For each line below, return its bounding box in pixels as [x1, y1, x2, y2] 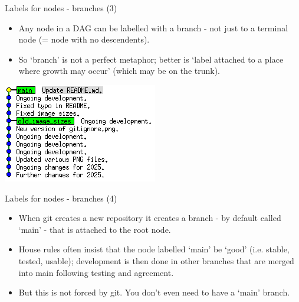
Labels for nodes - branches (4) [5, 191, 117, 204]
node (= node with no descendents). [18, 33, 150, 46]
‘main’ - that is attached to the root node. [18, 223, 171, 235]
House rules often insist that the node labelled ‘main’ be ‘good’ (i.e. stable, [18, 243, 290, 255]
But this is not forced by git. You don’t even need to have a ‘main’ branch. [18, 286, 290, 298]
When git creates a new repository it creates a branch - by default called [18, 212, 281, 224]
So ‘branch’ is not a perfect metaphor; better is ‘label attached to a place [18, 53, 284, 65]
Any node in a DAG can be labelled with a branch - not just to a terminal [18, 21, 288, 34]
